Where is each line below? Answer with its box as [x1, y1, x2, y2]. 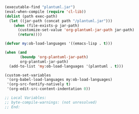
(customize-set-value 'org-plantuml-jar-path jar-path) [17, 28, 135, 33]
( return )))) [17, 32, 42, 37]
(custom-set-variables [4, 73, 51, 77]
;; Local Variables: [4, 95, 47, 100]
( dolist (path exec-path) [4, 14, 57, 19]
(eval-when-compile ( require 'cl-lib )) [4, 9, 86, 14]
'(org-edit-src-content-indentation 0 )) [6, 86, 91, 91]
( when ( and [4, 50, 27, 55]
